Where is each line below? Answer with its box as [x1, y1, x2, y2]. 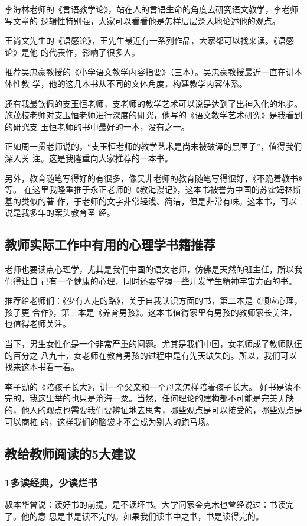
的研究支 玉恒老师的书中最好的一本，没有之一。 [5, 120, 190, 132]
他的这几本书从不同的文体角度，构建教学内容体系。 [48, 77, 247, 89]
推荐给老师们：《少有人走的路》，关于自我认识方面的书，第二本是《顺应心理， [5, 294, 302, 307]
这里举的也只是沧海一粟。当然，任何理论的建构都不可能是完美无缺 [37, 392, 294, 404]
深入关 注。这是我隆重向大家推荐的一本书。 [5, 151, 173, 164]
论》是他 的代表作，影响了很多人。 [5, 46, 140, 58]
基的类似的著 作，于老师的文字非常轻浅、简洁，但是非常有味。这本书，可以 [5, 194, 297, 207]
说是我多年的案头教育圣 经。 [5, 206, 115, 219]
